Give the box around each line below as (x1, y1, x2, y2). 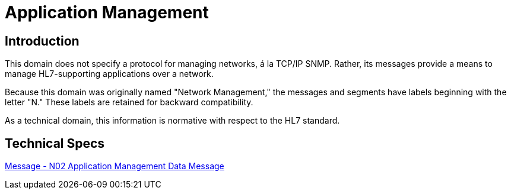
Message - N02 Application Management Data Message (5, 161, 224, 172)
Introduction (5, 33, 80, 48)
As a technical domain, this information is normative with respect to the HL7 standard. (5, 115, 340, 126)
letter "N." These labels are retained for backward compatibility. (5, 97, 253, 108)
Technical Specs (5, 135, 105, 151)
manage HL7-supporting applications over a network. (5, 69, 214, 79)
